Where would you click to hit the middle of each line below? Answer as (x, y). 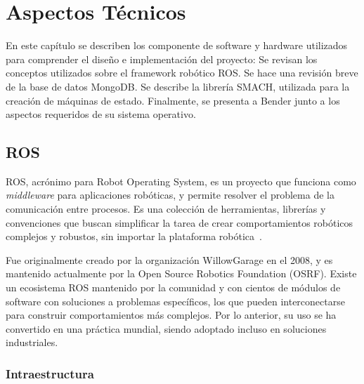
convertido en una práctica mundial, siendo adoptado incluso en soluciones (166, 328)
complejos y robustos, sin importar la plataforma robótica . (134, 236)
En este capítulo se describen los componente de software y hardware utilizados (177, 45)
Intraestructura (50, 373)
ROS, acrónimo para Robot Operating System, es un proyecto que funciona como (181, 181)
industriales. (32, 342)
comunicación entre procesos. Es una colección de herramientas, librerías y (166, 209)
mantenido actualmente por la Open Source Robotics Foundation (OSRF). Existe (181, 273)
